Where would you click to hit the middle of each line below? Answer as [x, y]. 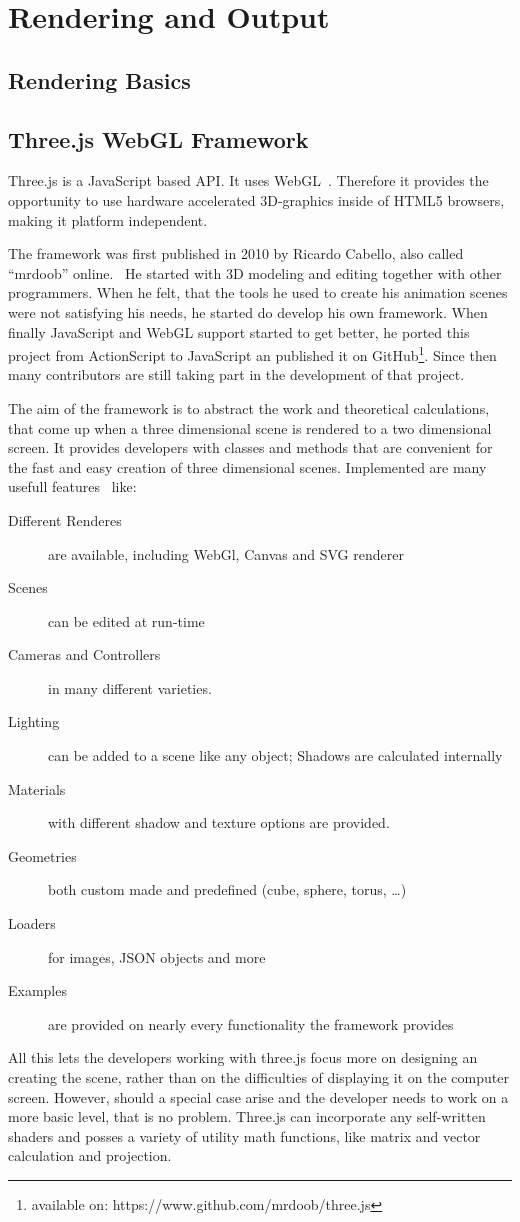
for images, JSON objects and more [157, 956]
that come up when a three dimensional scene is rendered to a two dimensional [250, 427]
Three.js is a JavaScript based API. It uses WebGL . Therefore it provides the [248, 180]
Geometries [42, 855]
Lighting [34, 721]
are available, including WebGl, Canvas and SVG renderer [226, 553]
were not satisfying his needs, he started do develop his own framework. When [248, 311]
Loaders [32, 923]
